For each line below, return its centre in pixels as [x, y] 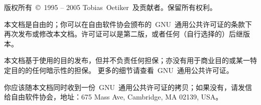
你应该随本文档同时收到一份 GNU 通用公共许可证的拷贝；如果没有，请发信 [128, 87]
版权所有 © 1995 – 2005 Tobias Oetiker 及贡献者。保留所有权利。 [110, 7]
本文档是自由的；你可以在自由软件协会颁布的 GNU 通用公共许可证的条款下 [128, 24]
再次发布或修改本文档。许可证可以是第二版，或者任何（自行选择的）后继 [123, 34]
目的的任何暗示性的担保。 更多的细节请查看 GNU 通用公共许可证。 [122, 70]
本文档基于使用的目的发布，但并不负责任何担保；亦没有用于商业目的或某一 [127, 60]
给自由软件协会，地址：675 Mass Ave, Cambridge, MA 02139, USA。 [113, 97]
